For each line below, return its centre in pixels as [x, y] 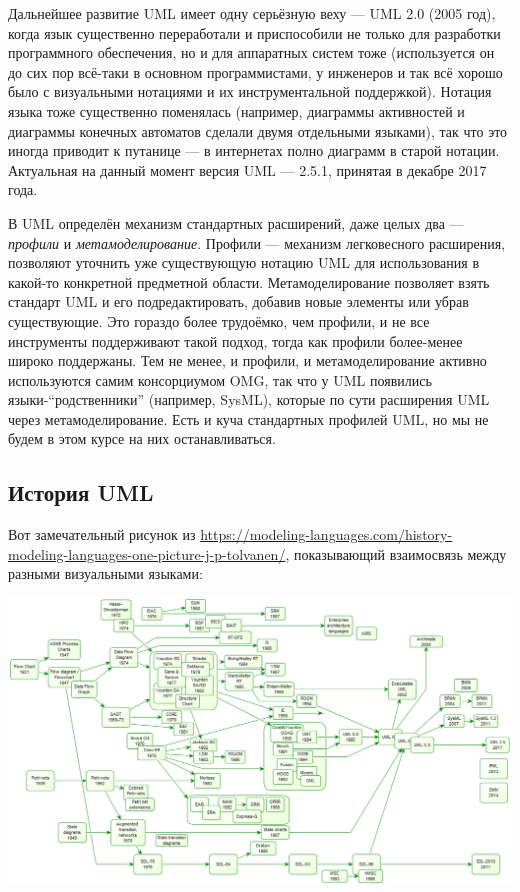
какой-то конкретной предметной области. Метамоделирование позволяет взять [249, 281]
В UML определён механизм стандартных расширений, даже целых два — [236, 222]
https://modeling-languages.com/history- [326, 534]
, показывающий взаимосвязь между [396, 553]
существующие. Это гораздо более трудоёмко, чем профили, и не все [219, 320]
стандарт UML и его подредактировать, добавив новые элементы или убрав [238, 301]
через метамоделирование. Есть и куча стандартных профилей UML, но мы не [248, 418]
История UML [81, 492]
